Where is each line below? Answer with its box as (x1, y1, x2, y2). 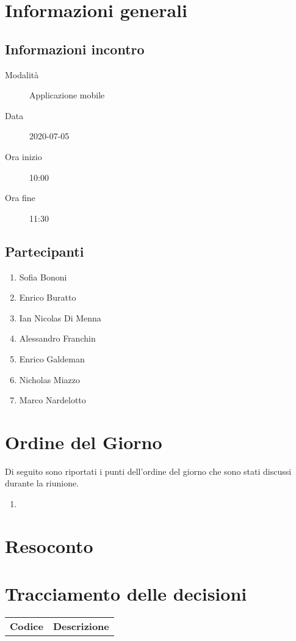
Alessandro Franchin (19, 332, 96, 345)
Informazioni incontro (5, 39, 145, 58)
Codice (10, 619, 43, 634)
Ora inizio (5, 150, 42, 163)
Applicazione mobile (29, 89, 105, 101)
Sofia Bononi (19, 270, 67, 283)
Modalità (5, 68, 39, 81)
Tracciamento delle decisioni (5, 581, 247, 606)
